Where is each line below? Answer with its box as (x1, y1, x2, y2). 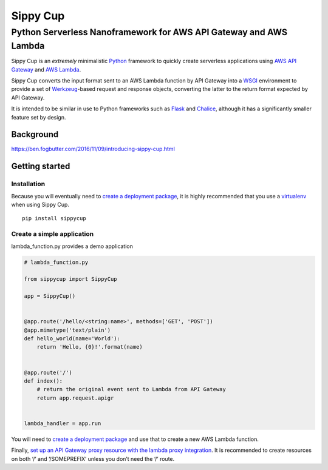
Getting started (11, 161, 70, 172)
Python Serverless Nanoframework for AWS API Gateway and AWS (11, 27, 288, 38)
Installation (11, 180, 46, 188)
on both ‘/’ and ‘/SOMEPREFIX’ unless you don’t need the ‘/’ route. (11, 455, 175, 462)
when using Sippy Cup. (11, 201, 70, 209)
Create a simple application (11, 230, 94, 238)
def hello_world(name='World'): (24, 335, 121, 342)
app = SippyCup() (24, 293, 76, 300)
